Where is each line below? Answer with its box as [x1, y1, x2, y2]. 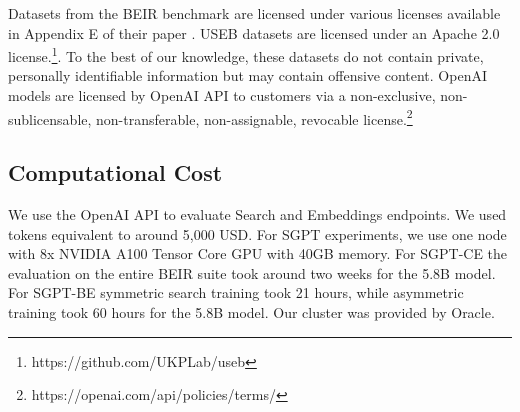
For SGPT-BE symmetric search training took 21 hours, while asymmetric [8, 282, 464, 303]
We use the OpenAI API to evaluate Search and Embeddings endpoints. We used [8, 204, 507, 225]
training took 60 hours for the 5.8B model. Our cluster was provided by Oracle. [8, 302, 495, 323]
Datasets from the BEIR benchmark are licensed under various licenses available [8, 3, 501, 23]
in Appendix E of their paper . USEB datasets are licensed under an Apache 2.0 [8, 22, 500, 43]
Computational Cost [8, 157, 223, 188]
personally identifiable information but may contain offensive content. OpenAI [8, 65, 487, 86]
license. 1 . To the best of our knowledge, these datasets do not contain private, [8, 43, 484, 66]
